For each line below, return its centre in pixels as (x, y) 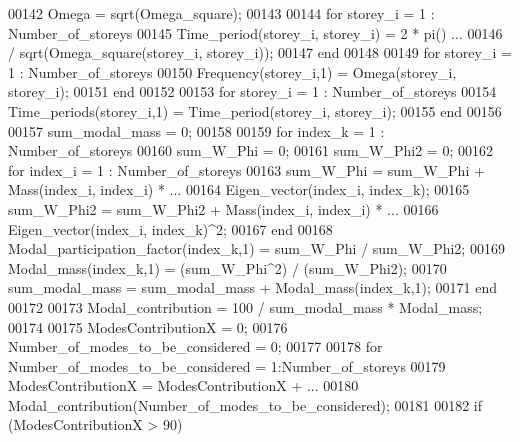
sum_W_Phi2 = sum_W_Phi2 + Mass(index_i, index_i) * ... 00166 (223, 208)
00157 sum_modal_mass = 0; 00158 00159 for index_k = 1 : (196, 130)
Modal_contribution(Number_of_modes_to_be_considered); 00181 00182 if (245, 404)
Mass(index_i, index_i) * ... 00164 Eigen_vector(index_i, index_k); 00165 (239, 189)
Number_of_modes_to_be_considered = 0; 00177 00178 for (195, 346)
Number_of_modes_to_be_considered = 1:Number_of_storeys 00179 (227, 365)
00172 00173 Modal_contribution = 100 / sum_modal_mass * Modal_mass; (245, 306)
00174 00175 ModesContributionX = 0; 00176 (148, 326)
